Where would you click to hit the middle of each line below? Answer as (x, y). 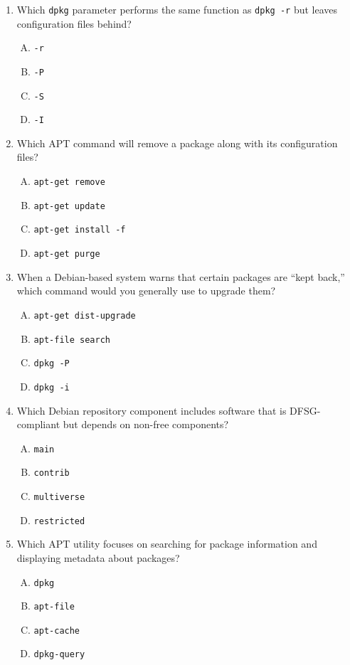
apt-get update (69, 206)
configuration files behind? (74, 23)
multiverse (59, 497)
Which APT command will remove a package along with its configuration (177, 143)
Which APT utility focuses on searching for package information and (167, 544)
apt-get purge (67, 254)
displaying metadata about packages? (98, 557)
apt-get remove (69, 182)
